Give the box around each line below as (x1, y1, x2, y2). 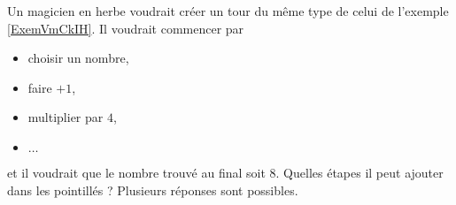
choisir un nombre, (27, 49, 129, 67)
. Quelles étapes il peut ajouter (275, 163, 444, 181)
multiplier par (27, 108, 104, 126)
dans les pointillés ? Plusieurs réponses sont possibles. (7, 180, 298, 199)
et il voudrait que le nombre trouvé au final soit (7, 163, 266, 181)
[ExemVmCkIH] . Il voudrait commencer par (7, 19, 244, 37)
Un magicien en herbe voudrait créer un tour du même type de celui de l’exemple (7, 2, 449, 19)
